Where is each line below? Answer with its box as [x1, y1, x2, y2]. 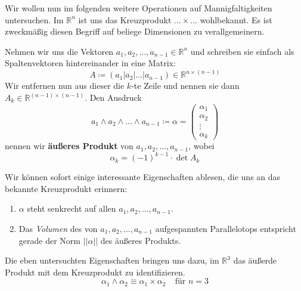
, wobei [188, 140, 215, 152]
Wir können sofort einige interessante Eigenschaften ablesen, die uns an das [5, 171, 281, 183]
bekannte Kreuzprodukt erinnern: [5, 182, 128, 194]
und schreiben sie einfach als [190, 45, 294, 57]
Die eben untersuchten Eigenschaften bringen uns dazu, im [5, 254, 219, 267]
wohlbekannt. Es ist [200, 13, 272, 26]
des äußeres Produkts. [100, 234, 181, 246]
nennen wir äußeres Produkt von [5, 140, 134, 152]
